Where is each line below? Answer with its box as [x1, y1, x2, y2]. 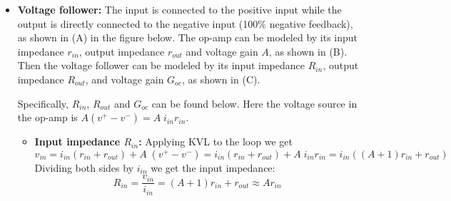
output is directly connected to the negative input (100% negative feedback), [17, 16, 353, 31]
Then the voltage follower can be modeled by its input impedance [17, 58, 305, 73]
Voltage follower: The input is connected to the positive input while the [17, 2, 342, 16]
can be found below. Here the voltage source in [151, 96, 358, 110]
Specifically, [17, 96, 69, 110]
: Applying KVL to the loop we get [138, 134, 293, 149]
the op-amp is [17, 110, 78, 125]
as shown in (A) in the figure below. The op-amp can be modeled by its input [17, 30, 358, 45]
